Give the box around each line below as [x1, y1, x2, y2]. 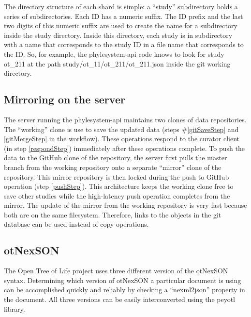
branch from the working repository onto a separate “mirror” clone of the [4, 162, 221, 172]
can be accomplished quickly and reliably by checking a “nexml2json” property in [4, 284, 245, 295]
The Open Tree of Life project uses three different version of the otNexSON [4, 266, 228, 276]
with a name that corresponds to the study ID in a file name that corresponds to [4, 39, 244, 50]
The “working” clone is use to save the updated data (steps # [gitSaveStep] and [4, 124, 239, 134]
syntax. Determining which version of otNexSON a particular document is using [4, 275, 241, 285]
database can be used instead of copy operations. [4, 219, 149, 229]
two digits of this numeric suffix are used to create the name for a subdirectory [4, 20, 237, 31]
